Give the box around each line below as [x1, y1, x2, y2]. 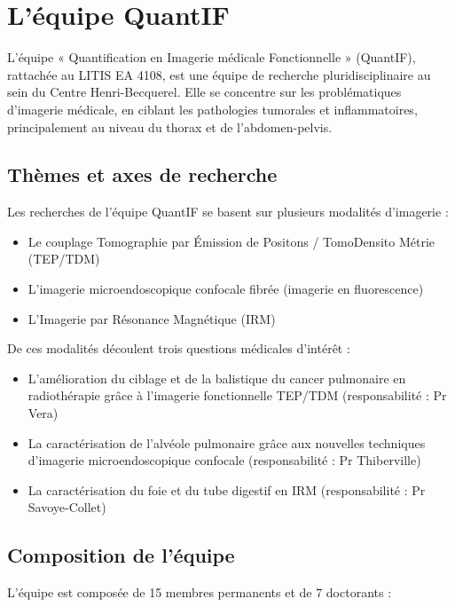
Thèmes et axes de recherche [7, 161, 278, 188]
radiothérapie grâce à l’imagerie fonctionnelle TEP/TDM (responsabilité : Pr [27, 386, 447, 405]
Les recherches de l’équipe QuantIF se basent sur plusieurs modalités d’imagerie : [7, 202, 449, 221]
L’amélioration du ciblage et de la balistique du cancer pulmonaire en [27, 368, 406, 387]
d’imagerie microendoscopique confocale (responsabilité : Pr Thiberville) [27, 451, 421, 469]
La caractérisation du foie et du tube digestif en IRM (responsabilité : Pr [27, 480, 426, 499]
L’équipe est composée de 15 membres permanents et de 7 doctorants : [7, 583, 392, 602]
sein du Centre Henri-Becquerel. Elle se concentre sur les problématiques [7, 83, 402, 101]
